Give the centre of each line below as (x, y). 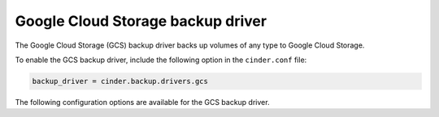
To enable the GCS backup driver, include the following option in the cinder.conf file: (161, 60)
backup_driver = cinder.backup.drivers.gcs (120, 81)
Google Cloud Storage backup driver (141, 21)
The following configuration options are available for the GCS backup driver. (142, 102)
